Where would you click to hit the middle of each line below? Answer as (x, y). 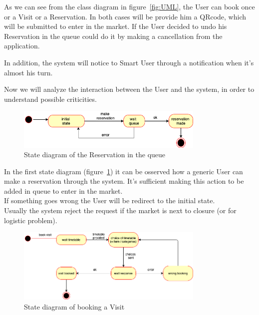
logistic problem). (31, 220)
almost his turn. (28, 72)
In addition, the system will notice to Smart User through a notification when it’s (129, 62)
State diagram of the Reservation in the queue (95, 155)
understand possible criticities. (50, 99)
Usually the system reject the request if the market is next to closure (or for (120, 210)
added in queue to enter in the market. (63, 190)
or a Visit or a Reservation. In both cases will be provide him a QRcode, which (125, 16)
